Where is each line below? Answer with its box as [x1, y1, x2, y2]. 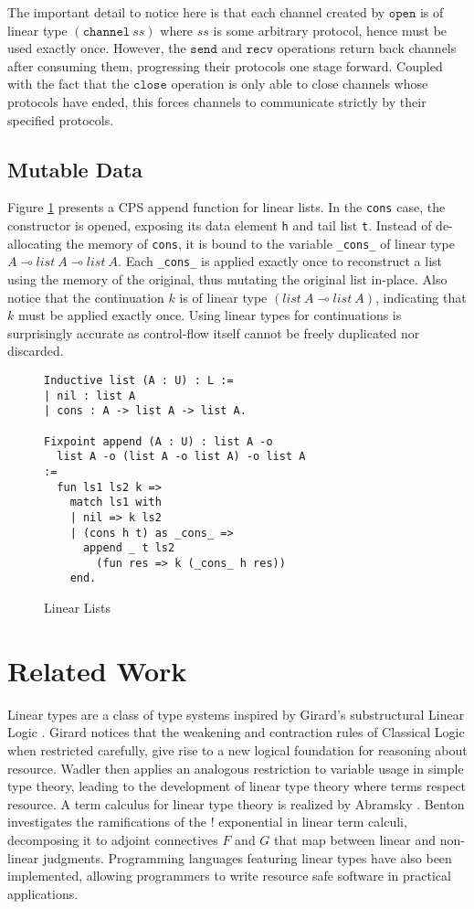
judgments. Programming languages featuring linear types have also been [42, 848, 452, 867]
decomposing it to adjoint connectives [7, 830, 218, 850]
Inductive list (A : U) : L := [44, 373, 234, 387]
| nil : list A [44, 389, 136, 402]
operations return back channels [277, 38, 457, 58]
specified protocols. [7, 110, 114, 129]
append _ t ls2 [82, 541, 175, 555]
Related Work [7, 651, 187, 689]
